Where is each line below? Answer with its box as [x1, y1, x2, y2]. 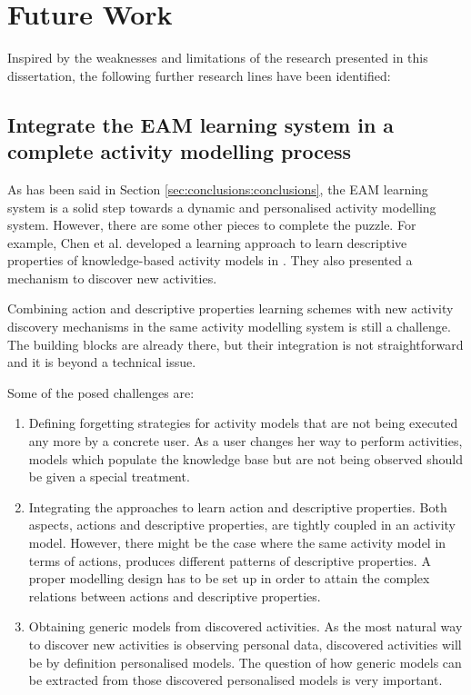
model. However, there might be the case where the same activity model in [28, 533, 446, 551]
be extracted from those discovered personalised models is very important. [28, 670, 443, 690]
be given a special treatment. [28, 467, 190, 486]
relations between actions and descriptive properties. [28, 586, 321, 605]
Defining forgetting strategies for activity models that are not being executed [28, 413, 458, 432]
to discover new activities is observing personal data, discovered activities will [28, 634, 462, 653]
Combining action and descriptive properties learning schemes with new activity [7, 299, 454, 318]
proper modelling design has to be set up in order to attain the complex [28, 569, 430, 588]
